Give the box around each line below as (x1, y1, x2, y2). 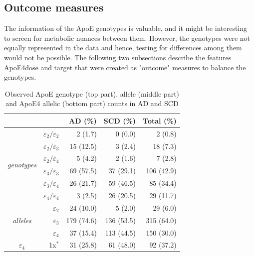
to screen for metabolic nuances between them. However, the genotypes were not (4, 32, 251, 43)
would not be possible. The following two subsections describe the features (4, 52, 232, 62)
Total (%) (143, 115, 177, 126)
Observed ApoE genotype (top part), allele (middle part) (4, 88, 180, 99)
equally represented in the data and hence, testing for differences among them (4, 42, 242, 53)
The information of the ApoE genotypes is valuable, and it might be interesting (4, 23, 248, 33)
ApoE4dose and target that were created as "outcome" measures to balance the (4, 62, 246, 72)
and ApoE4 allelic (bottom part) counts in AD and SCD (5, 98, 179, 109)
